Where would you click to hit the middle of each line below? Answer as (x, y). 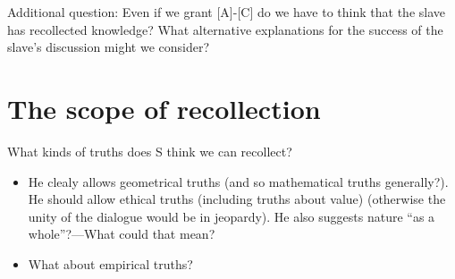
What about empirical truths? (110, 263)
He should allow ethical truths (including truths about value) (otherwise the (237, 199)
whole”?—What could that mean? (122, 234)
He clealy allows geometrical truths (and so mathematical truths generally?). (238, 181)
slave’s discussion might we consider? (109, 47)
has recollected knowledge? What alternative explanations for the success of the (225, 29)
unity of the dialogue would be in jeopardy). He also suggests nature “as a (232, 216)
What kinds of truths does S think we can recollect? (150, 151)
